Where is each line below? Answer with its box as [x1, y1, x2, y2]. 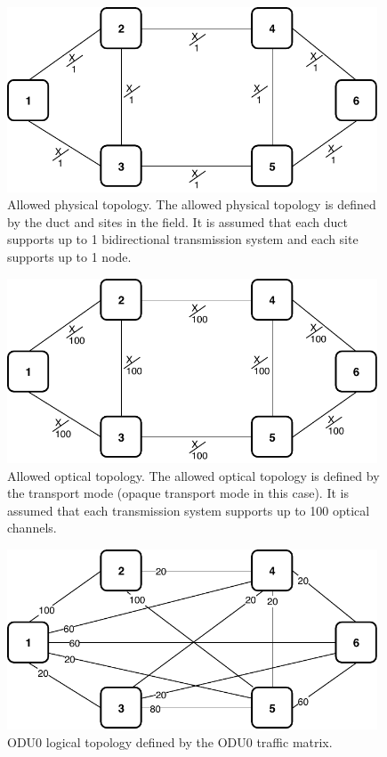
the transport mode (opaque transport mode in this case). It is [7, 484, 349, 502]
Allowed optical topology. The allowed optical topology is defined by [7, 466, 380, 484]
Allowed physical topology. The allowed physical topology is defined [7, 195, 376, 214]
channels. [7, 518, 57, 537]
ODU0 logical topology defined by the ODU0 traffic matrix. [7, 732, 333, 751]
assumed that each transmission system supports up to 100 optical [7, 501, 370, 519]
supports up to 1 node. [7, 247, 132, 265]
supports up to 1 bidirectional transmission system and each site [7, 230, 359, 248]
